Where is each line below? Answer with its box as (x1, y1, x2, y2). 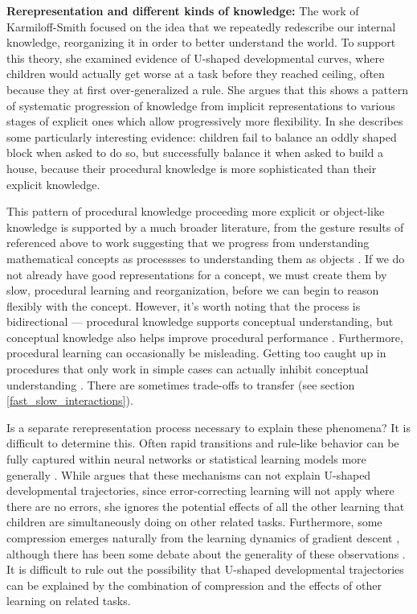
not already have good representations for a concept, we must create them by (6, 266, 387, 282)
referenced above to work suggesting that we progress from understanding (6, 234, 370, 251)
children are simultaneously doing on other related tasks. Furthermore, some (6, 513, 382, 530)
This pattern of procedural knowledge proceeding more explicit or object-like (6, 203, 385, 220)
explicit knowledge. (6, 175, 100, 192)
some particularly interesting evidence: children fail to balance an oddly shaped (6, 128, 397, 145)
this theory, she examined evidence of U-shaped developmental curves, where (6, 49, 385, 66)
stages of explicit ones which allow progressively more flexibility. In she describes (6, 113, 403, 130)
